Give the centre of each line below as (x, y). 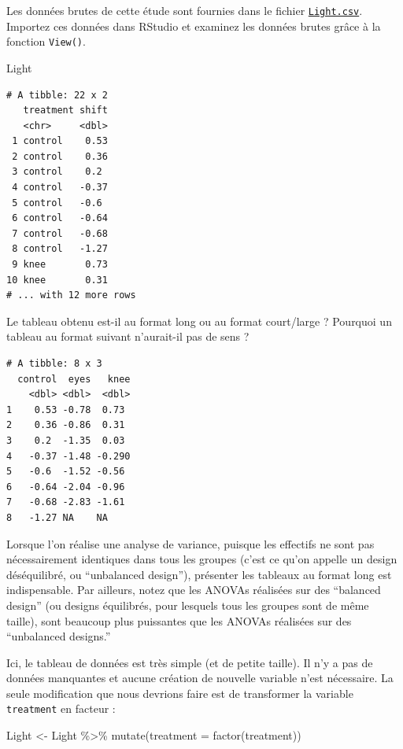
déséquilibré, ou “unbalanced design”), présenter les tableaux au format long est (199, 574)
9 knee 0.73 (60, 265)
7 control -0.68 (60, 233)
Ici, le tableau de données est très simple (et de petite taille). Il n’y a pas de (190, 662)
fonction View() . (46, 41)
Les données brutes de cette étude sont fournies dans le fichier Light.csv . (185, 10)
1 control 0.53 (60, 141)
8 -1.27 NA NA (57, 517)
